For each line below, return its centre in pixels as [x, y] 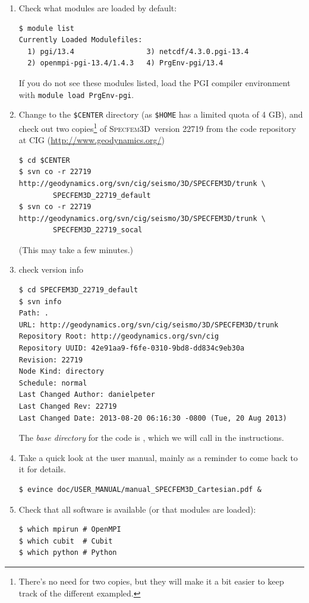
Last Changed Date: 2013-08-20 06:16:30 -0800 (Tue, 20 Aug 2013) [153, 418]
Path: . [34, 313]
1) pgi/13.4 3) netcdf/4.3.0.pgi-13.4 [138, 51]
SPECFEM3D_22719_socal [98, 230]
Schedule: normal [53, 383]
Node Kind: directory [61, 372]
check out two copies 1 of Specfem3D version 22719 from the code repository [157, 127]
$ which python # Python [68, 553]
